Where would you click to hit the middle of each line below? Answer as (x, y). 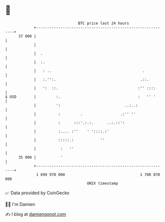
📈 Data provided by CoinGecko (37, 193)
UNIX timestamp (103, 183)
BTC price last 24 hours (104, 23)
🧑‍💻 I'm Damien (20, 204)
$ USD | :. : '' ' (80, 97)
